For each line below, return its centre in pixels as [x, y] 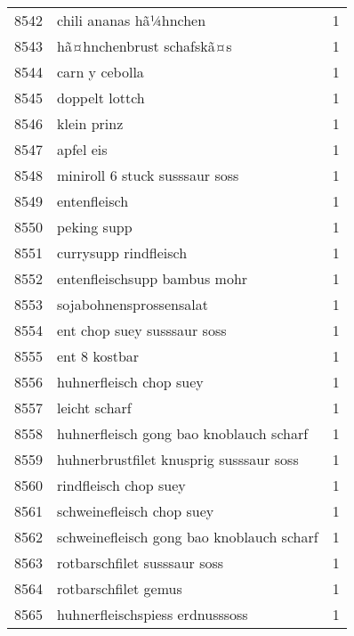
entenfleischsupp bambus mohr [153, 278]
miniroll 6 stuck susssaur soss [148, 175]
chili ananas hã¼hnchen [132, 20]
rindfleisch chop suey [121, 485]
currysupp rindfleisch [122, 253]
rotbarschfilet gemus [120, 588]
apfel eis [82, 149]
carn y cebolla [101, 72]
